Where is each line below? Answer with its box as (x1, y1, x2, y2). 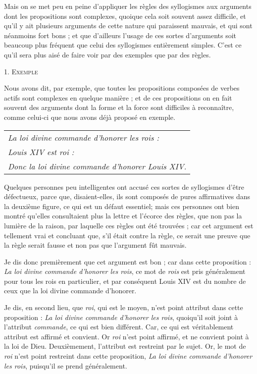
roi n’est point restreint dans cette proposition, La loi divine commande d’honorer (4, 351, 253, 361)
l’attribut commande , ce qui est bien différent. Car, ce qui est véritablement (4, 321, 234, 332)
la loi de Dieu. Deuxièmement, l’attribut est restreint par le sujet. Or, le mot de (4, 341, 246, 351)
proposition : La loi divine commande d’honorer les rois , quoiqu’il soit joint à (4, 312, 238, 322)
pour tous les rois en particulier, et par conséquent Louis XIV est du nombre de (4, 275, 246, 286)
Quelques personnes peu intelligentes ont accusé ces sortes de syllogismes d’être (4, 181, 245, 192)
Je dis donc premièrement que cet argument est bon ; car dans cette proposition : (4, 256, 251, 267)
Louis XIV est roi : (8, 146, 74, 158)
